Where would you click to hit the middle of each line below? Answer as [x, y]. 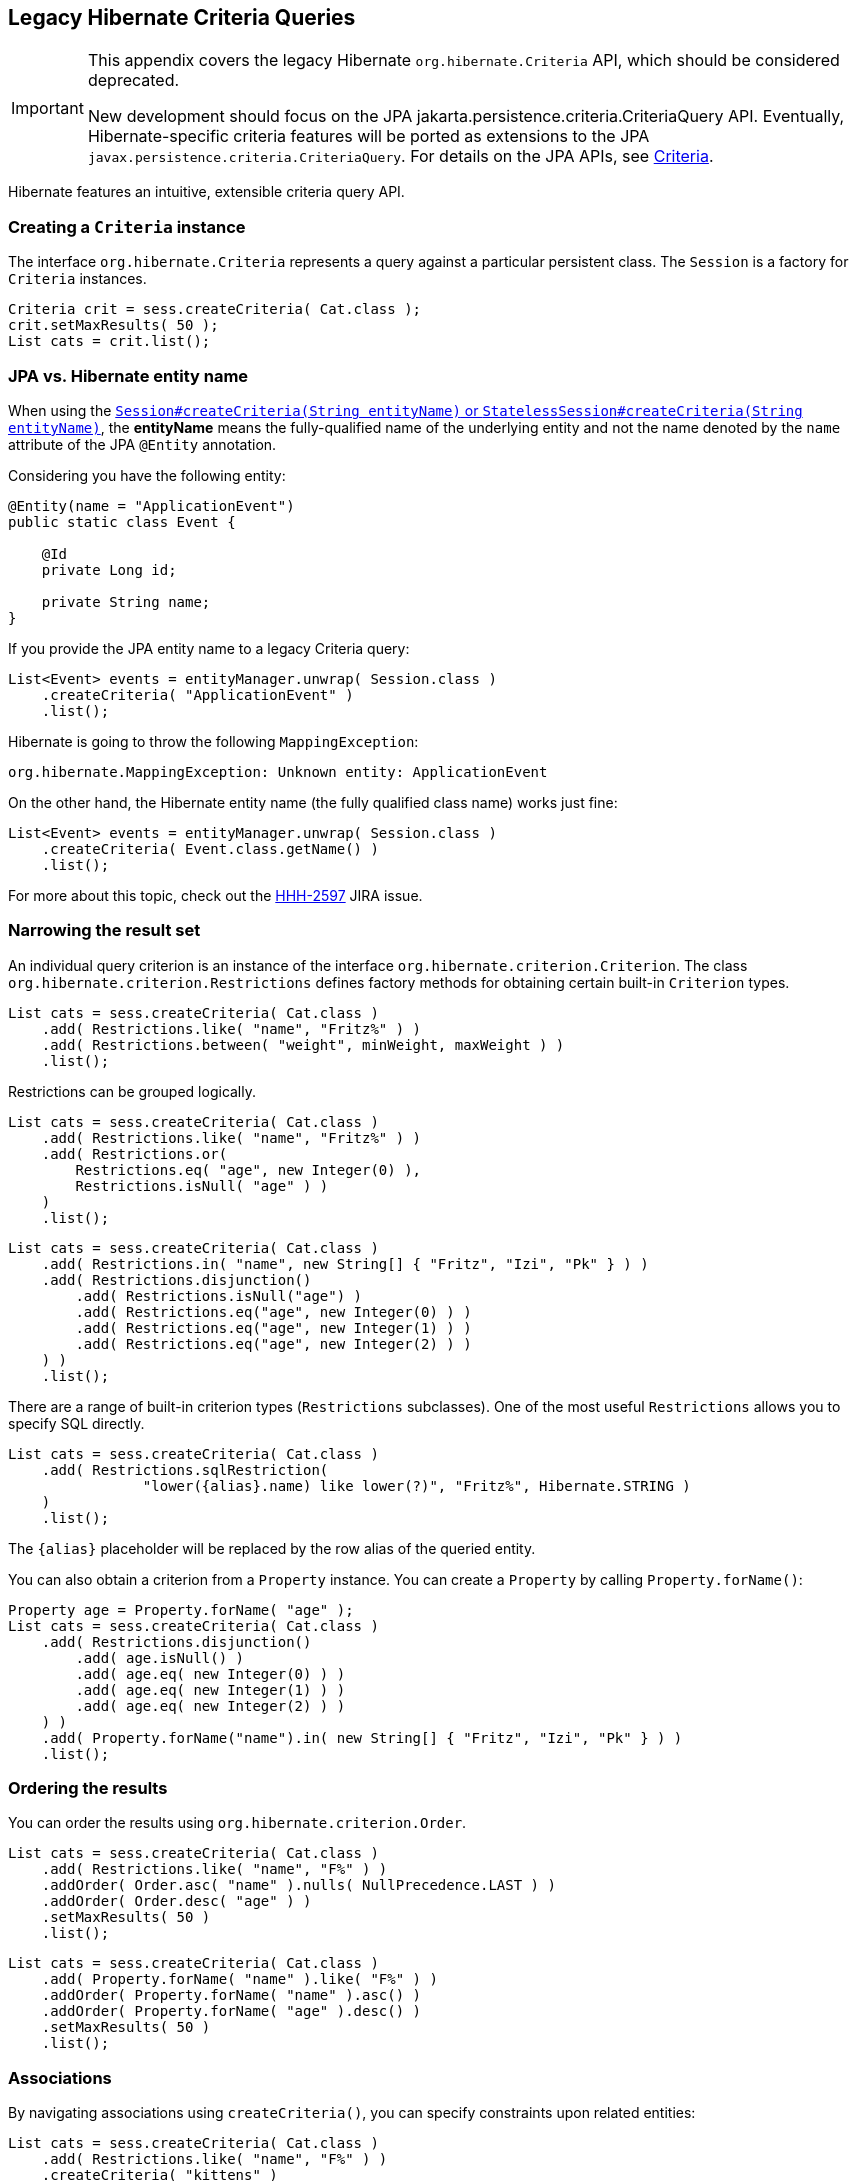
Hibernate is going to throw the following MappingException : [213, 741]
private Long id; [109, 569]
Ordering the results [88, 1788]
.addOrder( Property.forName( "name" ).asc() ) [231, 1995]
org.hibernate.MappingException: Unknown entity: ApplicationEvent [278, 771]
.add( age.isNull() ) [160, 1657]
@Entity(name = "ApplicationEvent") [151, 505]
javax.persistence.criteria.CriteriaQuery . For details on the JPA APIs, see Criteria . [400, 156]
